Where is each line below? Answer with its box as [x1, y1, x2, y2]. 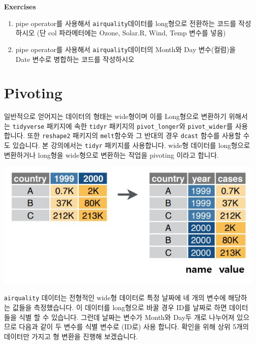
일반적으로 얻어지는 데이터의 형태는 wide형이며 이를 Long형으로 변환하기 [4, 111, 226, 121]
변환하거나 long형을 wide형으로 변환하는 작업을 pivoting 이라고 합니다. [4, 149, 219, 160]
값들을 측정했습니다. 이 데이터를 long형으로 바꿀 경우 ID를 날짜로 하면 [12, 302, 227, 312]
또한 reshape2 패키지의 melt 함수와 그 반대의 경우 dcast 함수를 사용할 [27, 130, 241, 141]
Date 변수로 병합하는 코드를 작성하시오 [15, 54, 135, 64]
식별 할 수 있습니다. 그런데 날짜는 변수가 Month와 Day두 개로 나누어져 [19, 312, 235, 322]
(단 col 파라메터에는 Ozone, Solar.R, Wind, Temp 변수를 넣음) [37, 28, 226, 38]
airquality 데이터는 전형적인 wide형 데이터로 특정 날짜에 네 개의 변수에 [4, 292, 226, 303]
